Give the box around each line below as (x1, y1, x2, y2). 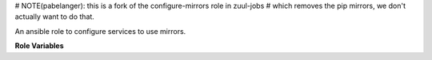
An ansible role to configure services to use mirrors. (14, 26, 186, 36)
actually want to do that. (14, 12, 95, 21)
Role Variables (14, 41, 64, 51)
